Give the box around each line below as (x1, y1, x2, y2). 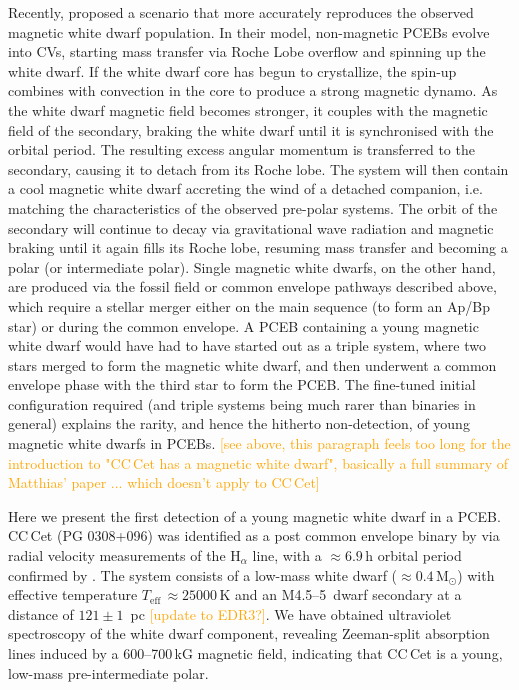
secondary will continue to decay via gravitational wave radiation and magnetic (8, 217, 494, 238)
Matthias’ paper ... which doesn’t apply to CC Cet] (8, 472, 320, 493)
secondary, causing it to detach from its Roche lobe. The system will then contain (8, 158, 509, 179)
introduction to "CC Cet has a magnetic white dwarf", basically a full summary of (8, 452, 509, 473)
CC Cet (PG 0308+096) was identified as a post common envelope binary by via (8, 525, 500, 546)
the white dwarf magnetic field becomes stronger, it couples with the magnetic (8, 99, 488, 120)
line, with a (252, 545, 322, 566)
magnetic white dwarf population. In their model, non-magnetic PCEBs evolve (8, 21, 490, 42)
